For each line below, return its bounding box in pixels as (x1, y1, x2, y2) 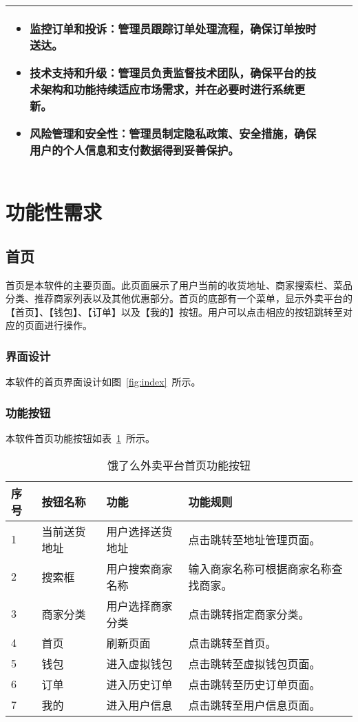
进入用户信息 (106, 696, 173, 713)
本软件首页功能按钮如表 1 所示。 (6, 430, 155, 445)
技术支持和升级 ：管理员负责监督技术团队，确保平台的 (30, 65, 306, 81)
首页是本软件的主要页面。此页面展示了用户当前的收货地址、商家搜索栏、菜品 (6, 277, 352, 292)
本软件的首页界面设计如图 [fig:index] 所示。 (6, 374, 201, 389)
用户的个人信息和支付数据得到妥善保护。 (30, 142, 240, 158)
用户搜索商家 (106, 560, 173, 576)
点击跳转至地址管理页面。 (188, 531, 321, 548)
